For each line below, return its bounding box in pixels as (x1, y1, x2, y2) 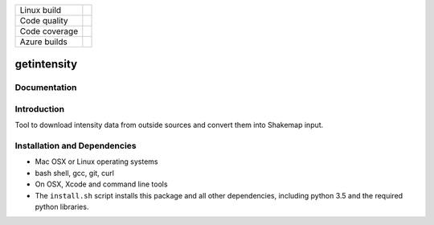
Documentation (14, 82, 77, 93)
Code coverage (19, 26, 79, 36)
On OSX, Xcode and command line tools (35, 179, 168, 189)
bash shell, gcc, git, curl (35, 168, 114, 178)
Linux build (19, 5, 62, 15)
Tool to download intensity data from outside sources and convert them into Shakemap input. (14, 121, 324, 130)
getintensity (14, 57, 78, 72)
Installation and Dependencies (14, 141, 137, 152)
